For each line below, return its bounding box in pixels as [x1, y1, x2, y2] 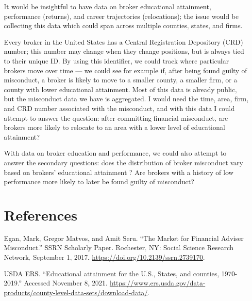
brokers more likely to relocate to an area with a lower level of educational [4, 122, 225, 132]
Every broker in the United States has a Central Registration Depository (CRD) [4, 36, 243, 47]
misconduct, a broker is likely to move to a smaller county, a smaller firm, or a [4, 75, 237, 85]
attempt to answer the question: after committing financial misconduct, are [4, 112, 228, 123]
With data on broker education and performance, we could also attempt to [4, 148, 227, 158]
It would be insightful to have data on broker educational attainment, [4, 1, 211, 11]
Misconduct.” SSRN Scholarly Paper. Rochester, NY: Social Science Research [4, 242, 234, 253]
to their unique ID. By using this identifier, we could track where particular [4, 55, 229, 65]
